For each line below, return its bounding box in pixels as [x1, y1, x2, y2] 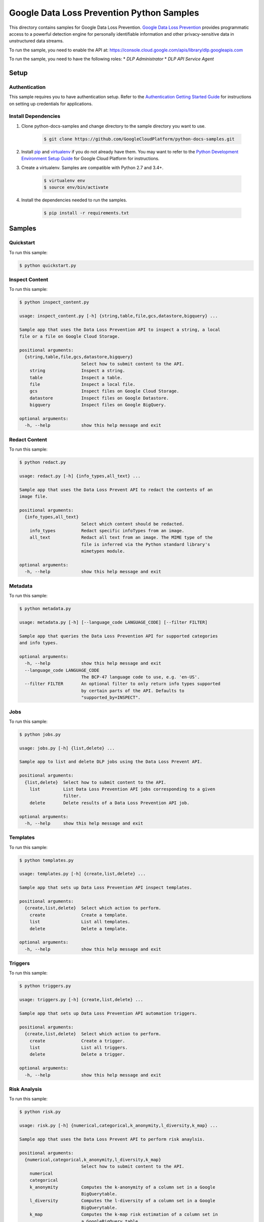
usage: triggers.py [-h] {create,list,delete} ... [19, 997, 144, 1003]
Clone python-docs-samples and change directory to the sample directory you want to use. [21, 123, 206, 129]
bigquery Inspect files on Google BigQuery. [29, 402, 167, 408]
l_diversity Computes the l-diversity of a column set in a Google [29, 1198, 216, 1203]
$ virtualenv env [44, 177, 86, 183]
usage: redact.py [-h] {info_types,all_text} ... [19, 473, 141, 479]
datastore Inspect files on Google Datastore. [29, 395, 169, 401]
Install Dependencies [9, 113, 61, 120]
